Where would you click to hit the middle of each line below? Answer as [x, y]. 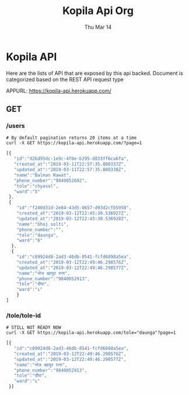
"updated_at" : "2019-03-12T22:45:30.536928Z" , [73, 219]
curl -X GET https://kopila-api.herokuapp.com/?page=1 [74, 143]
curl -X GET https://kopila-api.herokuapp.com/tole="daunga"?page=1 [91, 333]
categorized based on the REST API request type [65, 79]
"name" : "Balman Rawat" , [43, 175]
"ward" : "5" [27, 192]
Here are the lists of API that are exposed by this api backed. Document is [95, 73]
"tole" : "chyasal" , [36, 186]
